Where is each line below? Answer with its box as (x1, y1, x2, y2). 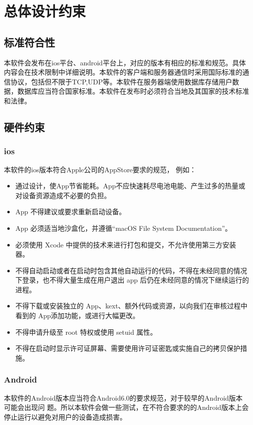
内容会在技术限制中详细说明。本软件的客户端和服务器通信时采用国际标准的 (4, 67, 242, 77)
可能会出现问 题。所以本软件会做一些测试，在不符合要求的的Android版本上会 (4, 402, 249, 412)
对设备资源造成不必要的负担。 (15, 190, 111, 200)
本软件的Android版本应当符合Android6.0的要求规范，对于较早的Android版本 (4, 392, 243, 403)
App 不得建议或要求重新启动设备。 (15, 206, 126, 217)
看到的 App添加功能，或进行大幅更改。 (15, 310, 140, 321)
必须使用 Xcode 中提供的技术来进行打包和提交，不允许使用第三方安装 (15, 239, 236, 249)
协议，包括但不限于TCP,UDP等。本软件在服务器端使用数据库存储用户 (10, 76, 233, 86)
